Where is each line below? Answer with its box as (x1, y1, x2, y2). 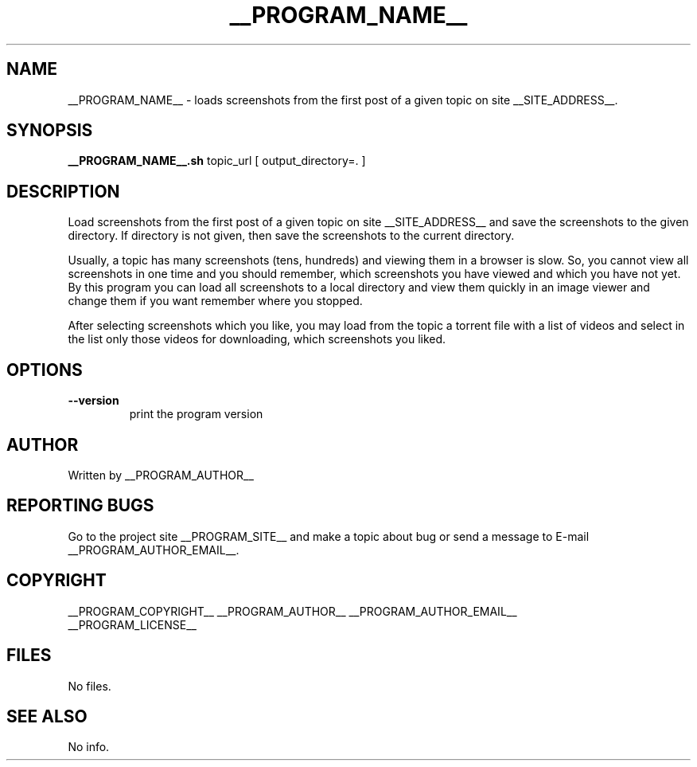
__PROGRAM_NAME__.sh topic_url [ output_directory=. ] (68, 154, 366, 168)
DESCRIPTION (6, 181, 120, 202)
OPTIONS (6, 359, 83, 380)
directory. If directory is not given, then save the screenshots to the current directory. (68, 229, 515, 243)
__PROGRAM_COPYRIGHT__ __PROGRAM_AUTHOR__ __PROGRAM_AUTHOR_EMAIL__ (68, 604, 517, 618)
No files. (68, 679, 111, 693)
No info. (68, 740, 110, 754)
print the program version (129, 407, 263, 421)
